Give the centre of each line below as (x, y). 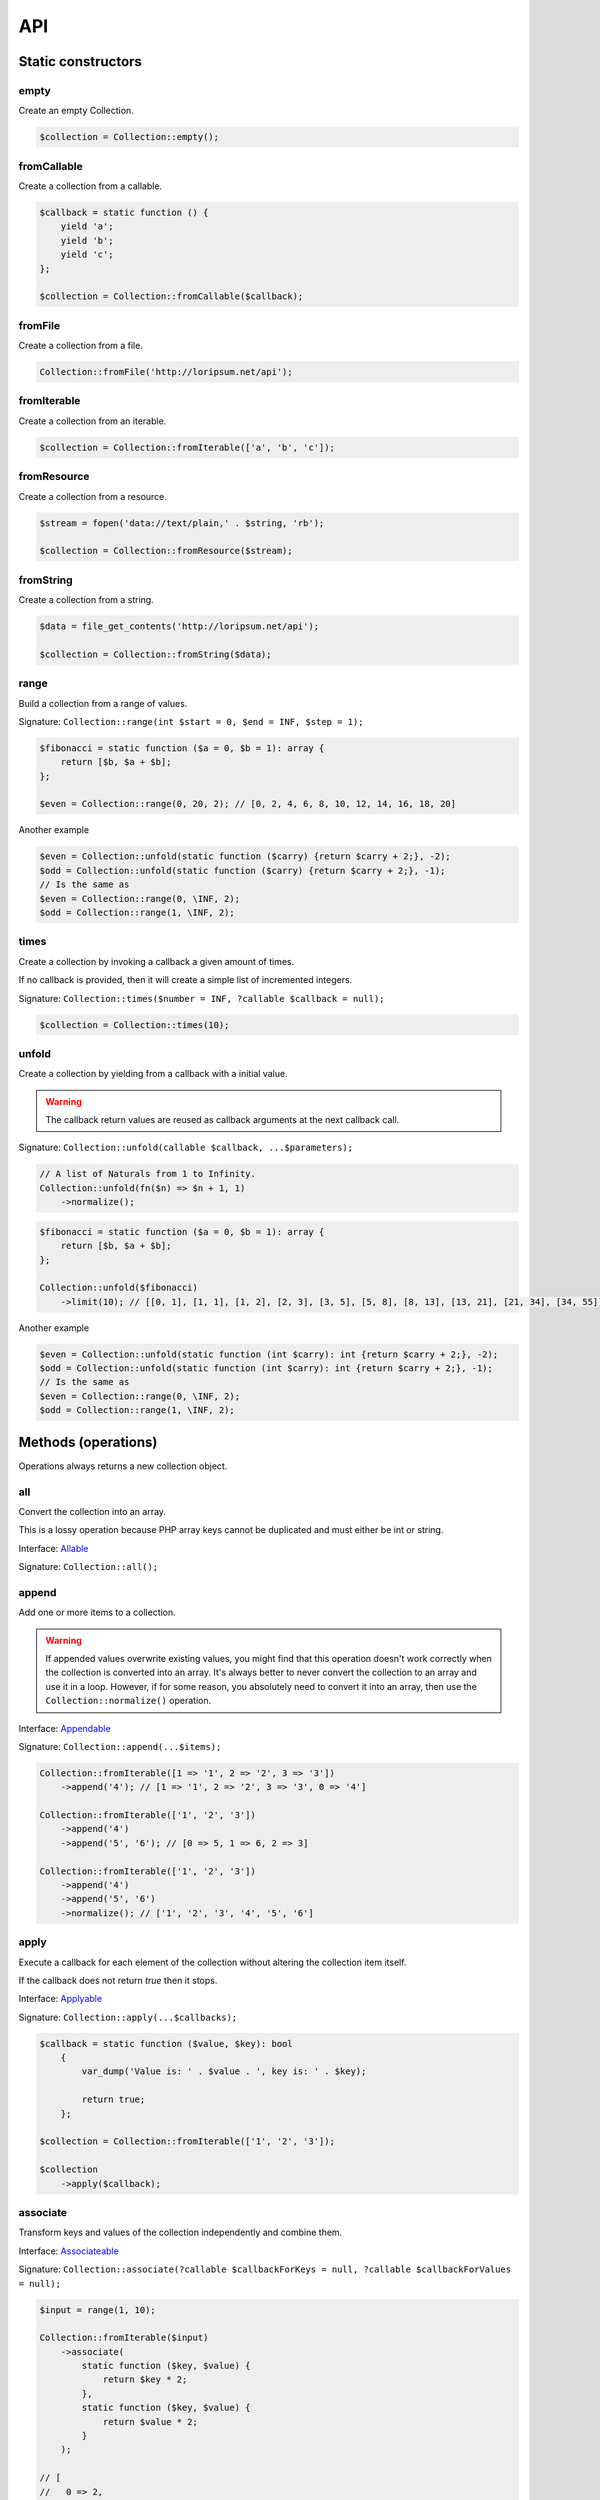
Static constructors (80, 61)
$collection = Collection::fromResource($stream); (166, 551)
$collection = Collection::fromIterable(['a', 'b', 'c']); (187, 447)
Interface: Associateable (68, 2251)
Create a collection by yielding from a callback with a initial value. (153, 1074)
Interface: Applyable (60, 1999)
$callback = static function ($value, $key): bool (166, 2043)
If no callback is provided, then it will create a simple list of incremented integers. (185, 980)
